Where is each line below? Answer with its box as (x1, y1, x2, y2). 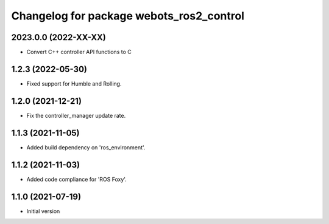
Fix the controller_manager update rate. (26, 112, 126, 119)
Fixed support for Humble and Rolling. (26, 80, 122, 87)
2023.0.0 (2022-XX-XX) (11, 32, 107, 42)
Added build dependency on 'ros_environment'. (26, 143, 146, 151)
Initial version (26, 207, 60, 215)
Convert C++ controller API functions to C (26, 49, 132, 56)
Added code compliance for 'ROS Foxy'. (26, 175, 127, 183)
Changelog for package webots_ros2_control (11, 9, 245, 22)
